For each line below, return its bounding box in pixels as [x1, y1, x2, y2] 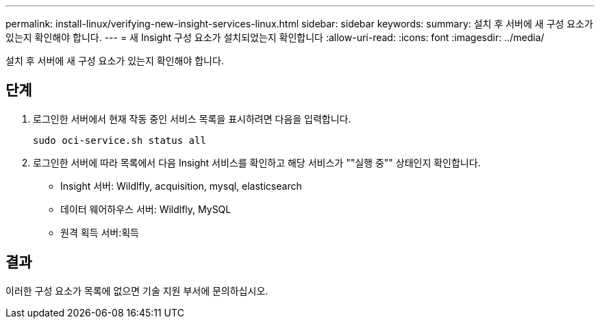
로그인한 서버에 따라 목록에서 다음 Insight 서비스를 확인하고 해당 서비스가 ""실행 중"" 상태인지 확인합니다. [33, 156, 481, 169]
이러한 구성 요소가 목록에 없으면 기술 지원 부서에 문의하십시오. [5, 284, 268, 297]
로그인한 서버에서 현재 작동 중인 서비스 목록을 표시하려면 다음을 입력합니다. [33, 112, 351, 125]
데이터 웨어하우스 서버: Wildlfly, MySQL [60, 203, 232, 215]
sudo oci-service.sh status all [33, 134, 206, 146]
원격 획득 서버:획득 [60, 226, 139, 238]
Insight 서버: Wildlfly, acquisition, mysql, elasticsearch [60, 179, 302, 192]
